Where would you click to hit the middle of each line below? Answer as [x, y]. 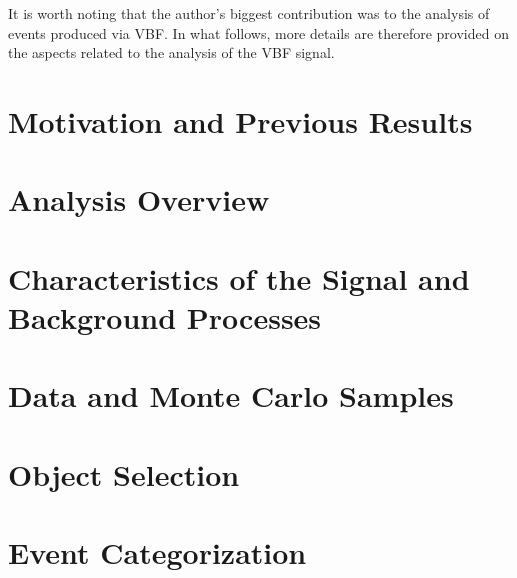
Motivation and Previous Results [240, 120]
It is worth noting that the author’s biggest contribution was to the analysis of [249, 13]
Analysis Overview [139, 199]
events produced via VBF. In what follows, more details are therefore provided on [258, 32]
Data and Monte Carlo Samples [231, 395]
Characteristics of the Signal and [239, 277]
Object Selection [124, 473]
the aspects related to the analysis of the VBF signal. [171, 52]
